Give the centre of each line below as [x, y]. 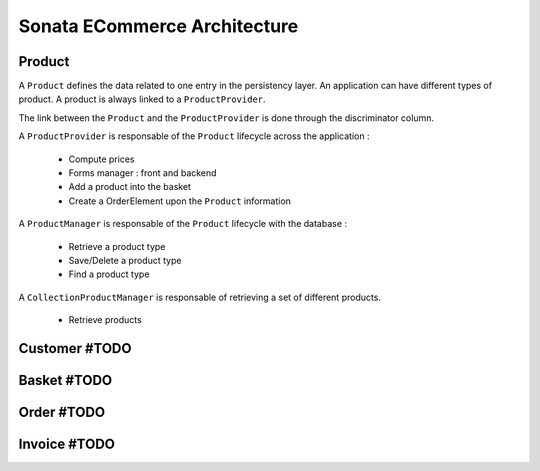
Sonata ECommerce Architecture [158, 26]
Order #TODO [61, 411]
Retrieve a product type [117, 246]
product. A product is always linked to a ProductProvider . [142, 99]
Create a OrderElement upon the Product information [180, 201]
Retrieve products [105, 320]
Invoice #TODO [66, 444]
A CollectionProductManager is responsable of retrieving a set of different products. [200, 297]
